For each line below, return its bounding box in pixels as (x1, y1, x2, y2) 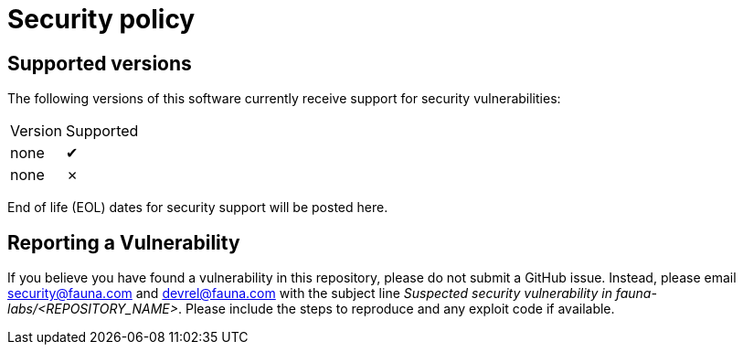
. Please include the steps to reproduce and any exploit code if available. (177, 301, 615, 317)
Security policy (7, 4, 196, 35)
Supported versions (7, 51, 192, 75)
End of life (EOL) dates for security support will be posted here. (7, 199, 388, 216)
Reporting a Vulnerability (7, 230, 240, 254)
